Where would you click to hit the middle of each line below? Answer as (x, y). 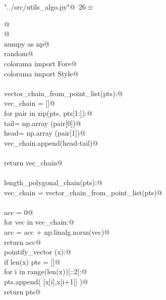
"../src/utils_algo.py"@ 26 (45, 7)
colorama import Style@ (41, 73)
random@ (19, 53)
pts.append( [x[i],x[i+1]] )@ (46, 282)
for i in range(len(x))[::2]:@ (46, 271)
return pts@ (22, 291)
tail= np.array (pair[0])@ (43, 123)
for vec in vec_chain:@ (39, 222)
